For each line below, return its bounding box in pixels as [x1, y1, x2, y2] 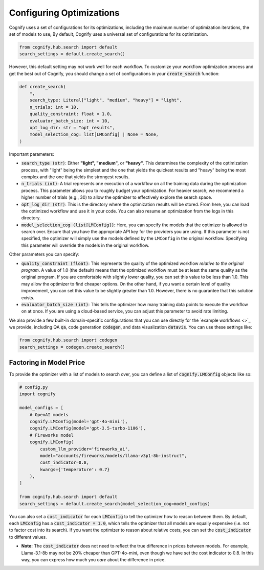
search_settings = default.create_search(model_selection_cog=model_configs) [19, 501, 210, 506]
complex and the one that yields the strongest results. [21, 174, 130, 180]
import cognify [19, 391, 56, 397]
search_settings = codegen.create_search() [19, 344, 126, 350]
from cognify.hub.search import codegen [19, 337, 117, 343]
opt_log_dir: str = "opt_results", [29, 125, 115, 131]
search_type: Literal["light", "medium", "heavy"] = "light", [29, 97, 182, 103]
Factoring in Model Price [9, 358, 85, 367]
